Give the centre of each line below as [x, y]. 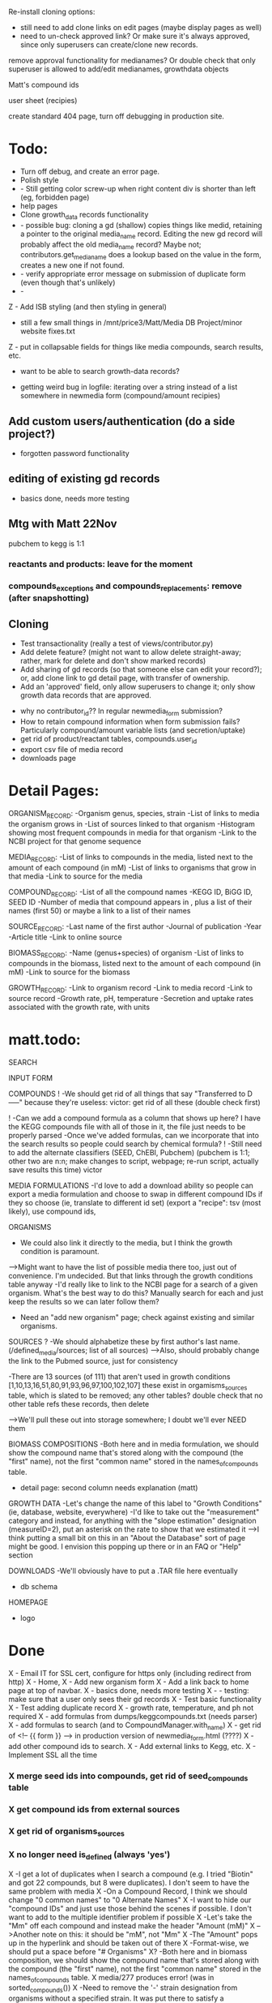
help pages [39, 205]
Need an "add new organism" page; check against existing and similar [137, 1317]
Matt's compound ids [44, 85]
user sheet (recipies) [43, 100]
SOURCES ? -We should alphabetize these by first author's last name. [124, 1341]
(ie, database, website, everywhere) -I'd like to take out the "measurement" [134, 1512]
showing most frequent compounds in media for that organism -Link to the [133, 832]
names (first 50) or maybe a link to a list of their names [100, 911]
